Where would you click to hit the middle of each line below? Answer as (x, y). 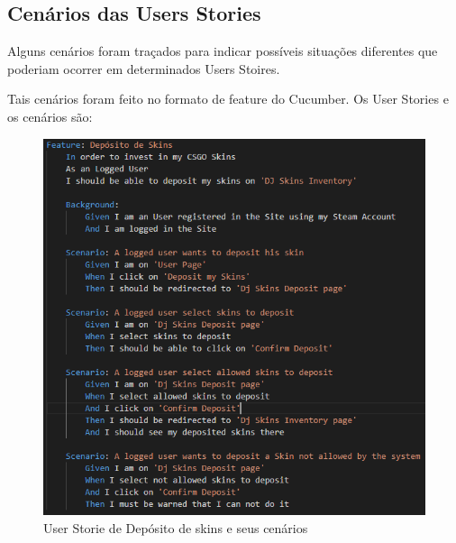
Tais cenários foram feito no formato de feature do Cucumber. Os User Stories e (228, 99)
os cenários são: (50, 116)
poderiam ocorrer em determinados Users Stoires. (144, 68)
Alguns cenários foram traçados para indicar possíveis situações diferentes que (223, 51)
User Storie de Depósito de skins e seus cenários (176, 527)
